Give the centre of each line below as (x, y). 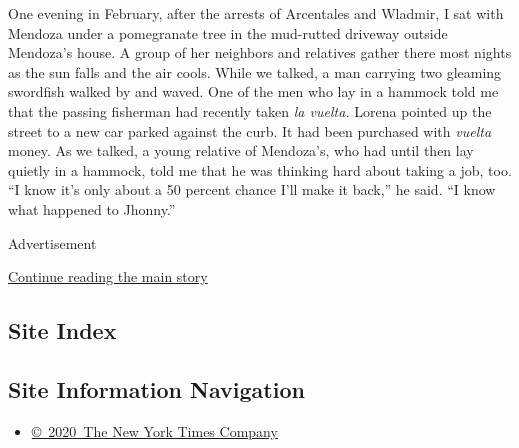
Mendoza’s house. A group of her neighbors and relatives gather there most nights (260, 52)
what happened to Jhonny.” (92, 208)
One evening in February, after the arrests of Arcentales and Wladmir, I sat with (256, 13)
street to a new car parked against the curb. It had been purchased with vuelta (250, 130)
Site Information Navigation (156, 388)
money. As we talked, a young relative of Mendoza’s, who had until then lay (241, 150)
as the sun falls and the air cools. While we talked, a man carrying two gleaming (255, 71)
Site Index (62, 330)
